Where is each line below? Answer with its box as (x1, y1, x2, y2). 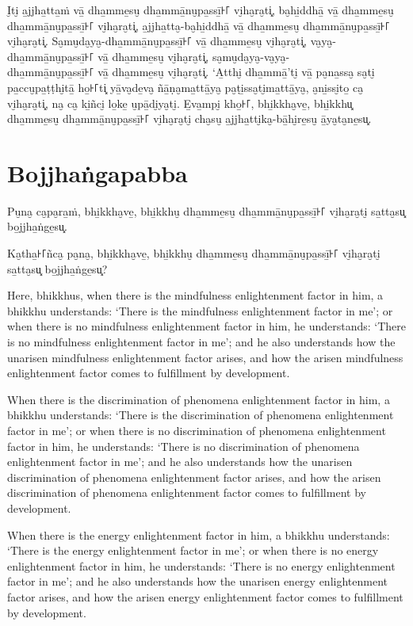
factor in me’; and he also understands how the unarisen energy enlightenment (7, 573, 388, 590)
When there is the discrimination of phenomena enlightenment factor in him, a (7, 391, 390, 407)
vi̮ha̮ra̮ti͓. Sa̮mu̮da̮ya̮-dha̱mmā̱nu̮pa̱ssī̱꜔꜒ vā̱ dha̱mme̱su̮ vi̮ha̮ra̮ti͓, (7, 32, 307, 49)
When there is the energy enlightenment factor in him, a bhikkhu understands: (7, 526, 390, 543)
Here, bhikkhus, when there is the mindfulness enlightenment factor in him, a (7, 287, 384, 303)
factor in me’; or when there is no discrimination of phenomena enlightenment (7, 422, 386, 438)
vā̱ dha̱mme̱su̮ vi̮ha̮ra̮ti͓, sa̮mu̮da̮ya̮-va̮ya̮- (98, 48, 290, 64)
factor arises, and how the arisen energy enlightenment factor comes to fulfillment (7, 588, 403, 605)
